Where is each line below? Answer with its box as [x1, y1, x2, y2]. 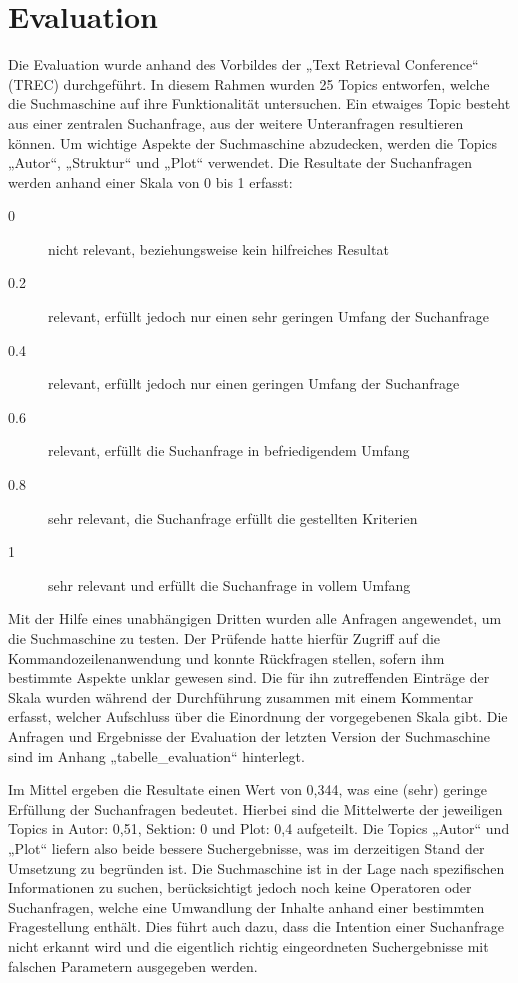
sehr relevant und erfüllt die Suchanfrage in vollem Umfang [48, 574, 411, 595]
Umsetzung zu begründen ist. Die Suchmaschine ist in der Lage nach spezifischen [8, 857, 505, 878]
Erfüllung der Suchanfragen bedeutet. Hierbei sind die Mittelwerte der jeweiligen [8, 798, 503, 819]
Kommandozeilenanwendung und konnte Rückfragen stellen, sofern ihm [8, 647, 445, 668]
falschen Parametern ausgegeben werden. [8, 955, 258, 976]
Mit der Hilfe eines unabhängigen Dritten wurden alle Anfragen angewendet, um [8, 608, 502, 629]
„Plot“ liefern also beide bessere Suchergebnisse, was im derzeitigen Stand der [8, 837, 485, 858]
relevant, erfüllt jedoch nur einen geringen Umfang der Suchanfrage [48, 373, 460, 394]
